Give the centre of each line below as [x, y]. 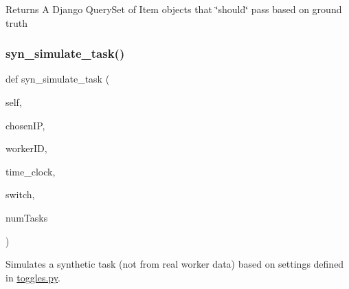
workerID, [26, 148]
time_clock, [31, 171]
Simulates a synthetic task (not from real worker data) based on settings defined [175, 264]
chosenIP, [25, 125]
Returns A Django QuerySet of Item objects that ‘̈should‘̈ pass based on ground [174, 9]
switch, [20, 194]
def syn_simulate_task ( [58, 79]
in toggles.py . [33, 277]
